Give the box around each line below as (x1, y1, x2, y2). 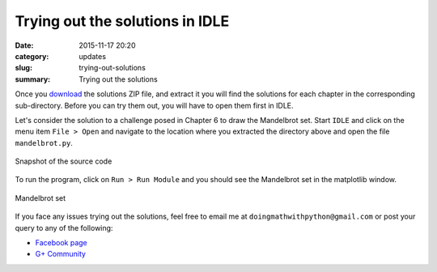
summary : (15, 74, 51, 84)
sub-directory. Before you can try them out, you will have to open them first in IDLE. (15, 100, 295, 110)
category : (15, 51, 49, 61)
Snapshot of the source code (15, 156, 112, 166)
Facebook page (35, 238, 88, 248)
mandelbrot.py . (15, 138, 73, 147)
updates (78, 51, 107, 61)
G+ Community (35, 249, 87, 259)
